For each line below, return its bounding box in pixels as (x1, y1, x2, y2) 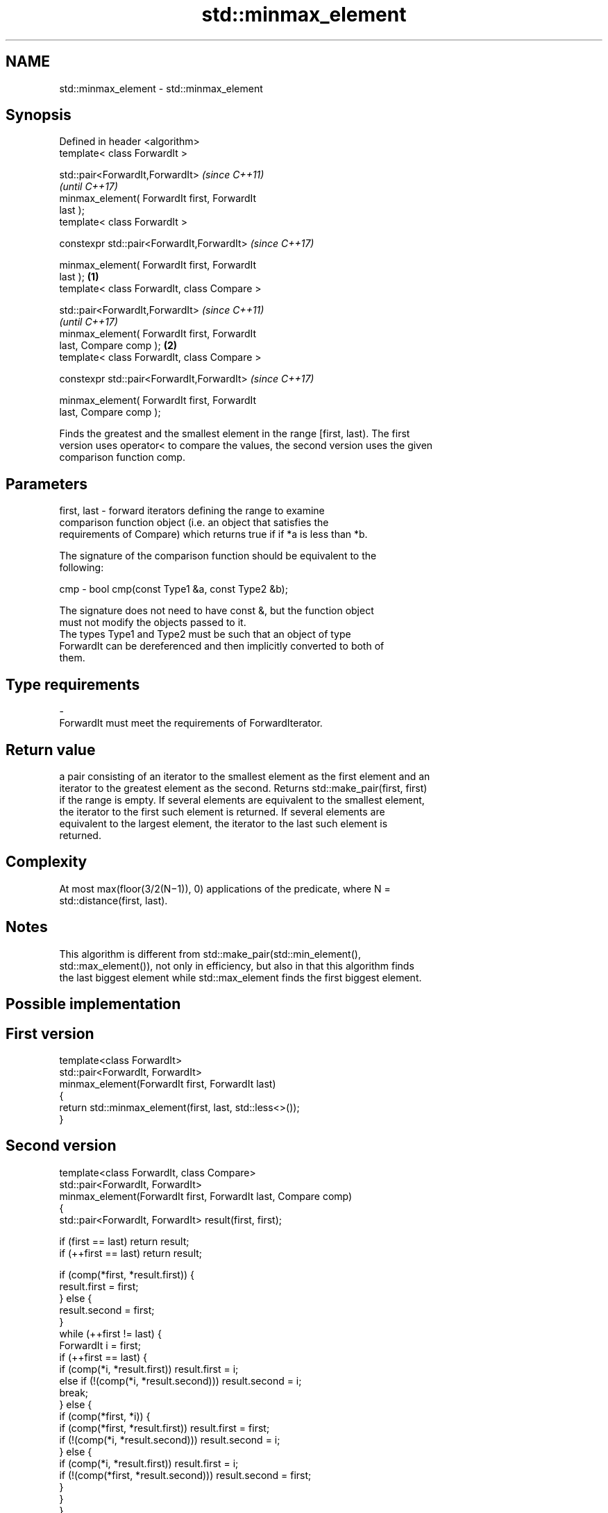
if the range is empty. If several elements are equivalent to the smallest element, (59, 793, 425, 806)
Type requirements (6, 675, 140, 693)
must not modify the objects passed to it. (59, 616, 246, 629)
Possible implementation (6, 995, 181, 1013)
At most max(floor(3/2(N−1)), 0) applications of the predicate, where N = (59, 882, 391, 895)
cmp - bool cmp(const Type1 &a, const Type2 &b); (59, 583, 288, 595)
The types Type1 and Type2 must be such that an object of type (59, 628, 351, 641)
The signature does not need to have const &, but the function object (59, 605, 374, 617)
